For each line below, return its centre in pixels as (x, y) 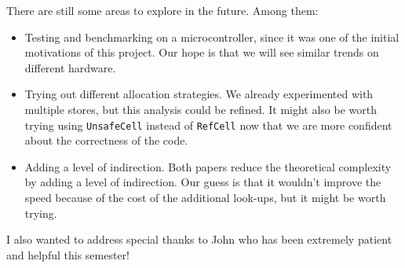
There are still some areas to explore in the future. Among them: (162, 10)
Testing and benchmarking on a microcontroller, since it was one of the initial (212, 37)
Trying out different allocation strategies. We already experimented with (199, 94)
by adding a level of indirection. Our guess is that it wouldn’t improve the (203, 182)
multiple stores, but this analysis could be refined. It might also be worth (201, 109)
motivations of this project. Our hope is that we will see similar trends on (202, 52)
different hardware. (70, 67)
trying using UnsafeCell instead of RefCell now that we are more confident (208, 125)
